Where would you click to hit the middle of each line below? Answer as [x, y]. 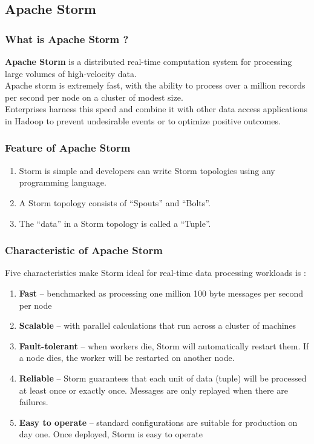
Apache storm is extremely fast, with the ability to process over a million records [155, 85]
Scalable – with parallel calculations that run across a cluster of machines [158, 325]
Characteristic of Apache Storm [84, 250]
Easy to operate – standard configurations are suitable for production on [158, 422]
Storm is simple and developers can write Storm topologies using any [147, 170]
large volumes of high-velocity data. [71, 73]
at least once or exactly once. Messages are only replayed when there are [153, 390]
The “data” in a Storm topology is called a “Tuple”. [115, 223]
